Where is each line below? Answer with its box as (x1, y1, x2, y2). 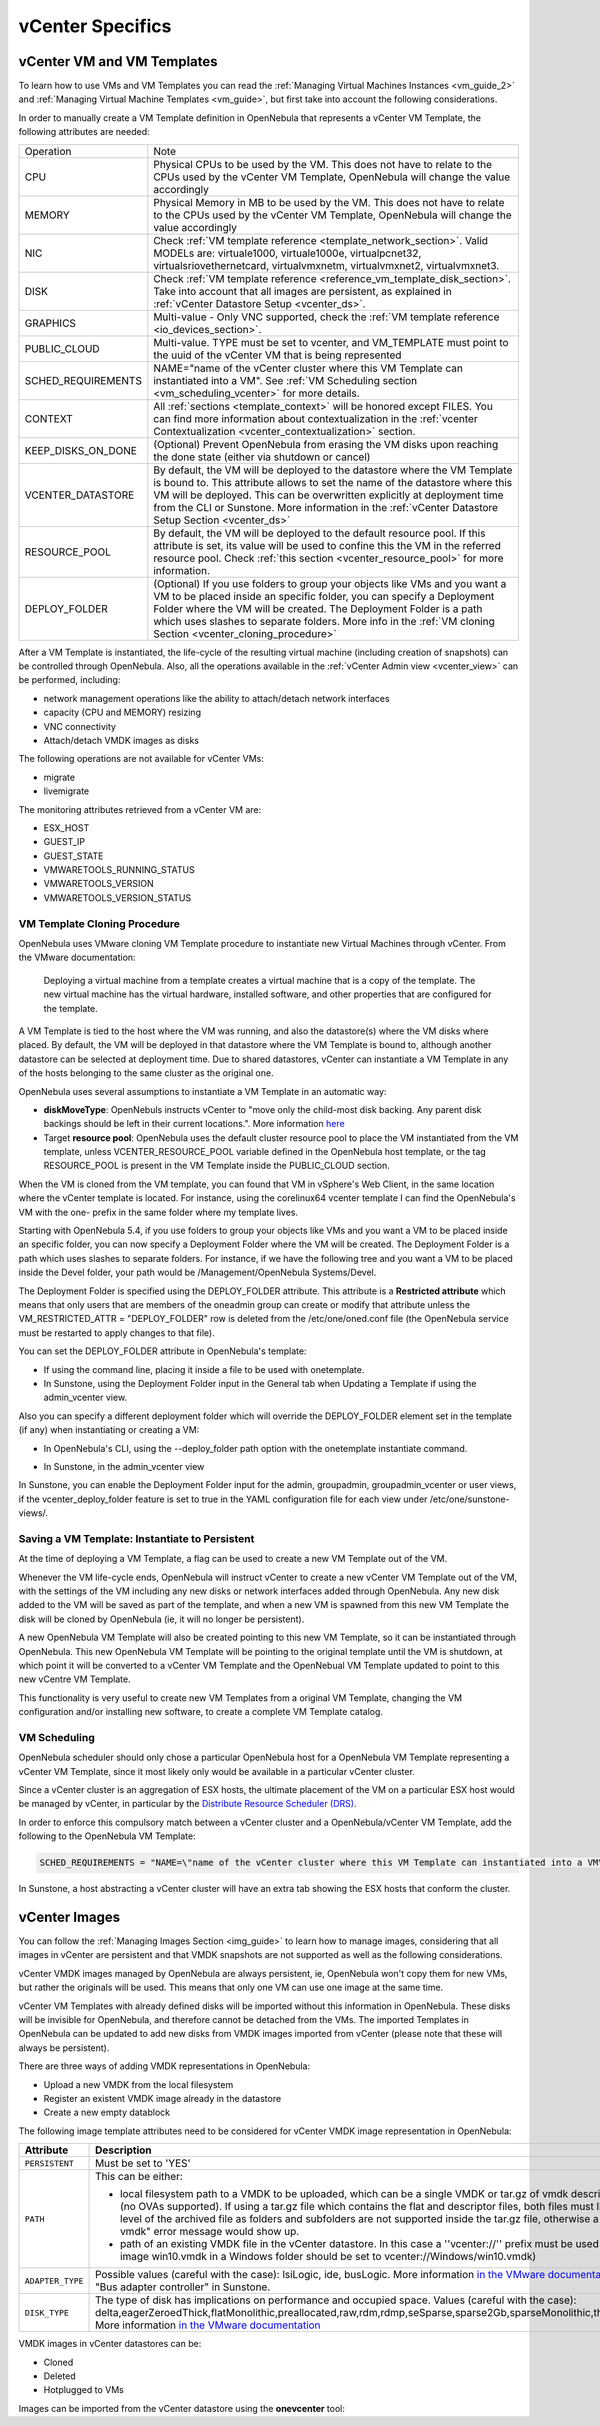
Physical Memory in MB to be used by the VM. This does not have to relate (153, 195, 505, 209)
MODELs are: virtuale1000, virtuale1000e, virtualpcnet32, (153, 246, 422, 260)
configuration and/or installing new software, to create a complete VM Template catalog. (18, 1706, 384, 1718)
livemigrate (43, 785, 90, 797)
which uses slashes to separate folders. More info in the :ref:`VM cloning (153, 614, 495, 628)
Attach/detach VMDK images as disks (43, 734, 200, 746)
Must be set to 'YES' (95, 2156, 191, 2170)
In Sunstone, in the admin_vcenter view (43, 1460, 205, 1472)
